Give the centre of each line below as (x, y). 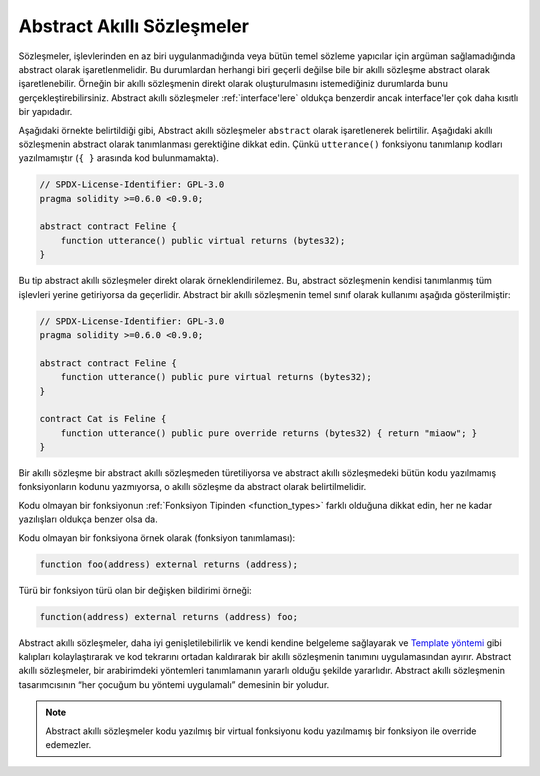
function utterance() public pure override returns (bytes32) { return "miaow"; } (269, 433)
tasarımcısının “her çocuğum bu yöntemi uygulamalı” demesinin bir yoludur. (174, 684)
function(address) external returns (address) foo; (169, 616)
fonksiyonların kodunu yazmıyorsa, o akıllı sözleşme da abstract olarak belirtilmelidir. (192, 487)
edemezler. (68, 744)
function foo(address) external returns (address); (169, 564)
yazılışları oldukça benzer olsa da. (88, 519)
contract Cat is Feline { (103, 419)
